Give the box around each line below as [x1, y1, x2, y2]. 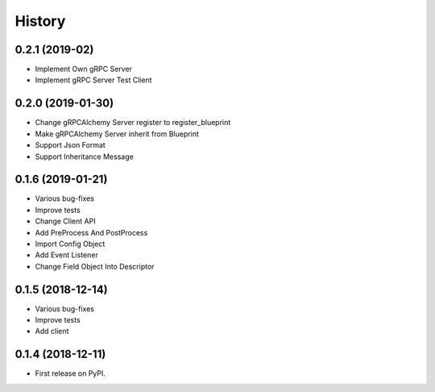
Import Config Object [35, 239, 106, 248]
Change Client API [35, 216, 96, 226]
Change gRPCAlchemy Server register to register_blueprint [35, 118, 231, 127]
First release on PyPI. [35, 369, 106, 378]
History [14, 12, 66, 30]
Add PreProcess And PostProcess [35, 227, 148, 237]
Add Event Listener [35, 250, 98, 260]
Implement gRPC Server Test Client [35, 75, 152, 85]
